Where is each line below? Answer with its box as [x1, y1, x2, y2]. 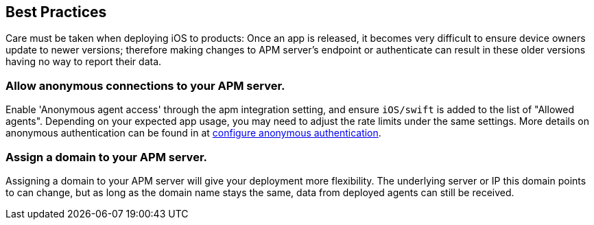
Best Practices [5, 3, 107, 21]
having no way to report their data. [5, 56, 162, 68]
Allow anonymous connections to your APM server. [5, 78, 285, 93]
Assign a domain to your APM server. [5, 150, 207, 164]
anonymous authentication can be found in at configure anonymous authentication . [5, 127, 381, 139]
